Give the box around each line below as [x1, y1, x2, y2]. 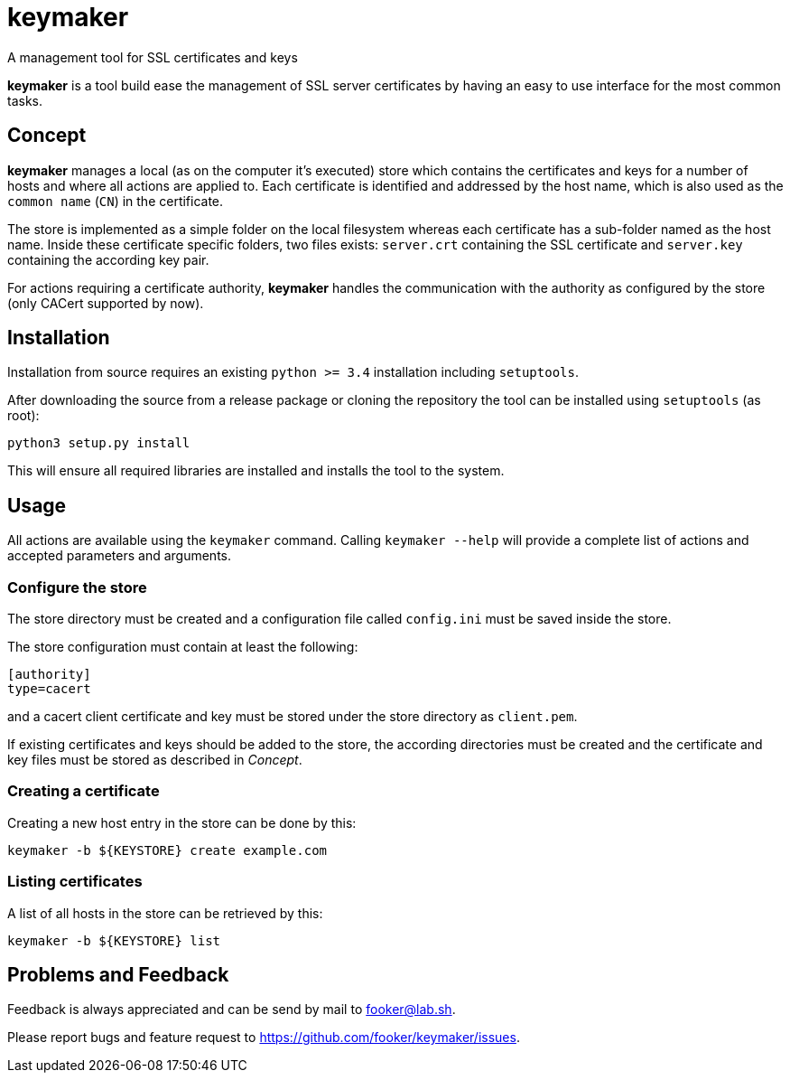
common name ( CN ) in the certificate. [7, 193, 224, 209]
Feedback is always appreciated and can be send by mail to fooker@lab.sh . [7, 1001, 456, 1018]
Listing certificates [7, 872, 143, 891]
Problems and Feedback [7, 963, 229, 986]
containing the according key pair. [7, 251, 209, 268]
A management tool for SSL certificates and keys [7, 49, 298, 65]
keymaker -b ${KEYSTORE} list [7, 933, 221, 948]
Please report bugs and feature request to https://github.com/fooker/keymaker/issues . [7, 1029, 520, 1046]
